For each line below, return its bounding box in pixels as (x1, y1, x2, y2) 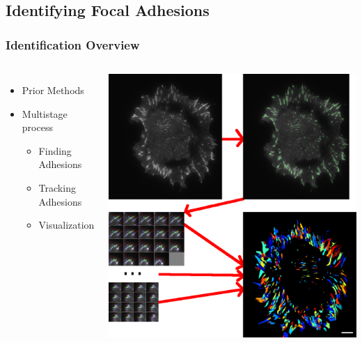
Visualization (38, 218, 95, 232)
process (22, 120, 53, 135)
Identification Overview (6, 36, 140, 53)
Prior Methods (22, 83, 84, 97)
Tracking (38, 180, 76, 195)
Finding (38, 143, 72, 158)
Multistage (22, 106, 68, 121)
